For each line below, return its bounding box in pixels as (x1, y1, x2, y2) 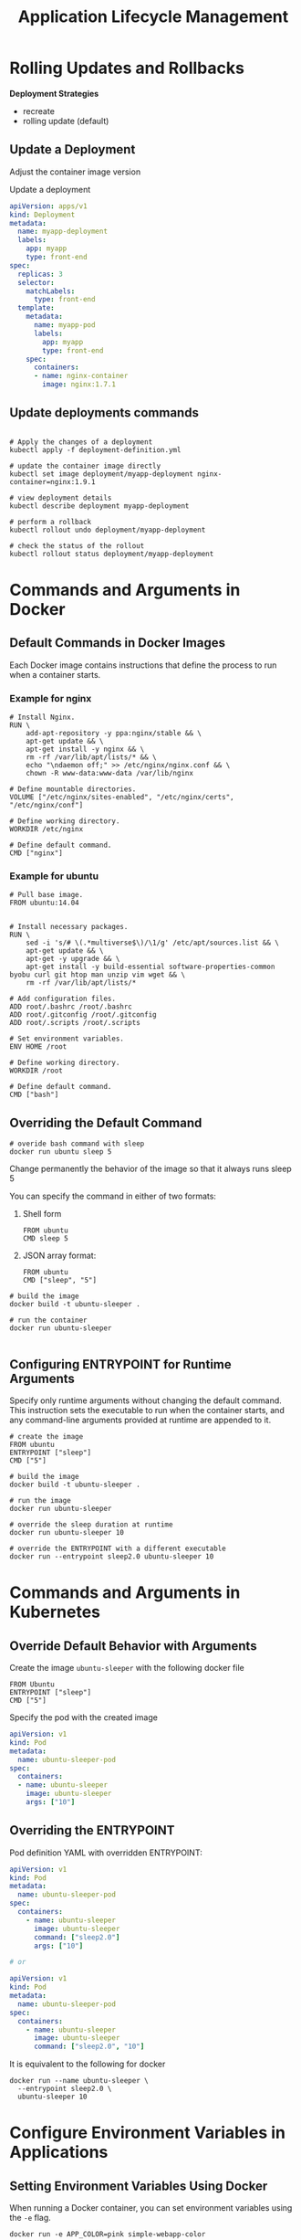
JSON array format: (22, 1250, 97, 1262)
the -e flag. (9, 2213, 52, 2224)
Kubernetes (9, 1601, 101, 1622)
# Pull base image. (9, 891, 84, 900)
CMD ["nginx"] (9, 849, 64, 858)
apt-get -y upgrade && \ (26, 955, 120, 964)
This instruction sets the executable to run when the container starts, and (9, 1405, 285, 1416)
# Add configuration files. (9, 994, 117, 1004)
